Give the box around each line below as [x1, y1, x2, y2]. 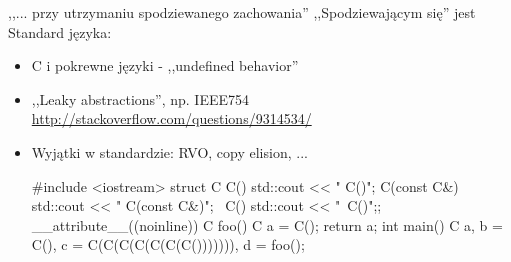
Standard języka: [8, 21, 112, 42]
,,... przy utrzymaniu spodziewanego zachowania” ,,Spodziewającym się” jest [8, 2, 476, 22]
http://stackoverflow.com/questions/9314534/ [31, 108, 312, 129]
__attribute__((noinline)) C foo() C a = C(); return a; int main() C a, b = [31, 214, 503, 235]
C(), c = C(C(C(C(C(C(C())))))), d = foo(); [31, 234, 305, 255]
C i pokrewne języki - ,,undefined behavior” [31, 55, 299, 76]
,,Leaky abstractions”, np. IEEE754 [31, 88, 250, 109]
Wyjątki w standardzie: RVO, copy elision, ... [31, 141, 308, 162]
